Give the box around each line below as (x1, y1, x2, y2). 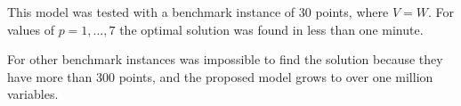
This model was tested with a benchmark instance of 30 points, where (7, 3, 389, 20)
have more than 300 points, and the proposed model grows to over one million (7, 67, 433, 86)
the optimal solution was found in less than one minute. (119, 20, 424, 38)
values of (7, 20, 54, 38)
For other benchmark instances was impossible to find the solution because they (7, 50, 443, 69)
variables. (7, 85, 59, 103)
